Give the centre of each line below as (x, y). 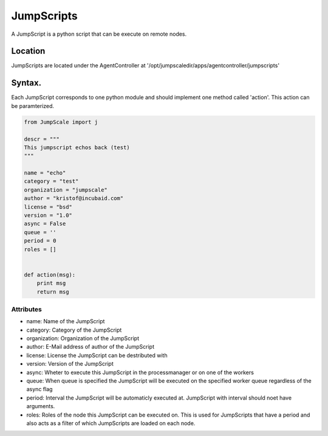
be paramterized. (33, 106)
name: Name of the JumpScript (66, 321)
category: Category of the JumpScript (74, 330)
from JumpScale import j (61, 122)
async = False (45, 224)
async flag (39, 389)
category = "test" (51, 181)
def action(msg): (50, 275)
